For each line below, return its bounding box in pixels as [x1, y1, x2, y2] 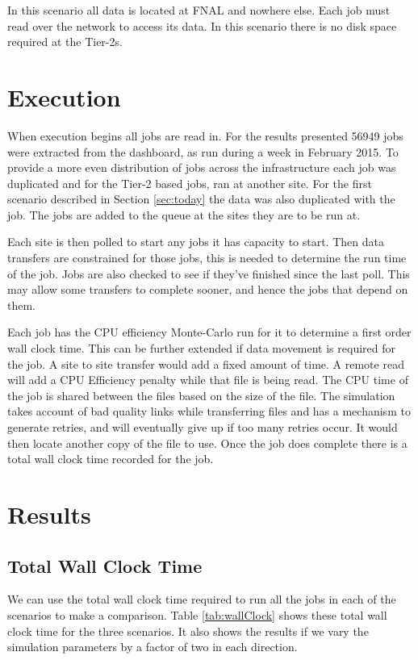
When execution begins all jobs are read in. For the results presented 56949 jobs [7, 127, 403, 144]
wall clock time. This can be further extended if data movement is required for [7, 340, 395, 357]
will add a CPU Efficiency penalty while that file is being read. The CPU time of [7, 371, 408, 388]
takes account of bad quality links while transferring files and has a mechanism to [7, 403, 411, 420]
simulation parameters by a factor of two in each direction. [7, 638, 298, 655]
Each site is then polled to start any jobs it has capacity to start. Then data [7, 233, 384, 250]
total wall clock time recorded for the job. [7, 450, 214, 467]
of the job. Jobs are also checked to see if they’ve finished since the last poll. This [7, 265, 410, 282]
